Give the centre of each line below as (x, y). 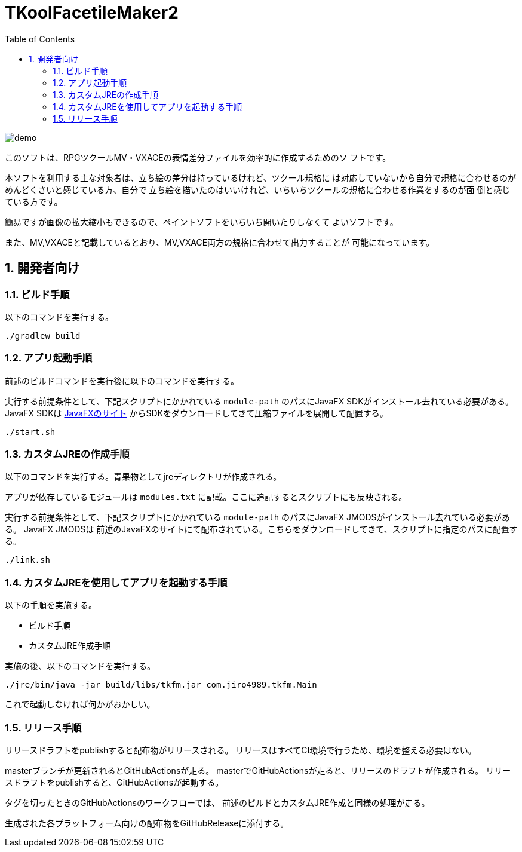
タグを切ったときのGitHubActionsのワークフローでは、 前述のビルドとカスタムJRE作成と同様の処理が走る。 (217, 802)
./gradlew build (43, 335)
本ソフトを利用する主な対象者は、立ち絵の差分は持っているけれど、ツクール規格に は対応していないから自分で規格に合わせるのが (261, 177)
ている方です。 (34, 201)
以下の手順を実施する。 (51, 605)
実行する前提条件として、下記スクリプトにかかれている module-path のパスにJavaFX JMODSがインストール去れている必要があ (257, 517)
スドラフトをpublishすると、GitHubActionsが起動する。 (114, 782)
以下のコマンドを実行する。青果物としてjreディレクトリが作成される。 (143, 477)
